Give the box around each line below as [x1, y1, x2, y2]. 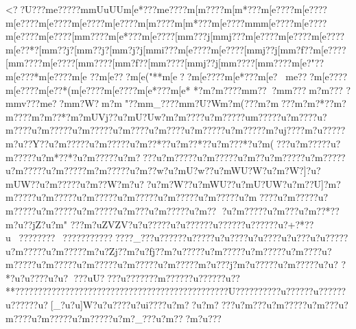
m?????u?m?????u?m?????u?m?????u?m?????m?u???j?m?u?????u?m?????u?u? [5, 257, 338, 271]
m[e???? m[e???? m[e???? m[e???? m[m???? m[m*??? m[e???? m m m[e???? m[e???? [5, 15, 327, 29]
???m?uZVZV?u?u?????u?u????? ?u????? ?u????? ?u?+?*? [70, 217, 309, 231]
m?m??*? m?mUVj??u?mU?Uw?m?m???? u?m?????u [32, 109, 250, 123]
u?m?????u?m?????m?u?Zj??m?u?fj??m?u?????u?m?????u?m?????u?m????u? [5, 243, 332, 258]
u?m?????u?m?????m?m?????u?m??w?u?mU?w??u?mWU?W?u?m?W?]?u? [5, 163, 321, 178]
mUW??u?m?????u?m [5, 176, 98, 191]
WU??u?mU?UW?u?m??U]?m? [209, 176, 341, 191]
